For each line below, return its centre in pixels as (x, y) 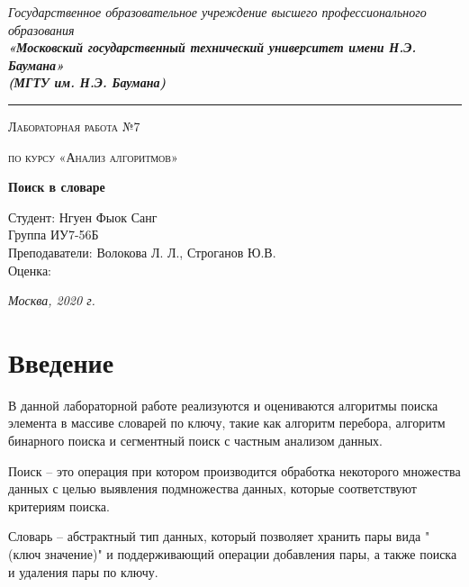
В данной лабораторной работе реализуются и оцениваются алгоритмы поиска (223, 405)
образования (41, 29)
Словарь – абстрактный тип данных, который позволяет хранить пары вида (215, 536)
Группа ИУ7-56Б (54, 235)
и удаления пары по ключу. (83, 571)
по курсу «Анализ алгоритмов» (93, 156)
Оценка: (30, 270)
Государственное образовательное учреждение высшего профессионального (217, 12)
